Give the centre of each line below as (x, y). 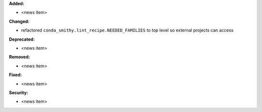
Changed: (19, 21)
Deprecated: (22, 39)
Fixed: (15, 75)
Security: (19, 93)
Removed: (19, 57)
